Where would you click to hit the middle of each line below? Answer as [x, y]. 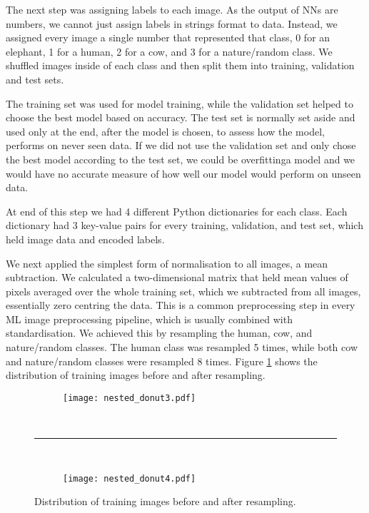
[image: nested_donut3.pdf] [130, 398]
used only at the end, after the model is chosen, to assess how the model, [165, 131]
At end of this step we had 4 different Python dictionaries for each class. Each [177, 211]
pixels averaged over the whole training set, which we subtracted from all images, [183, 291]
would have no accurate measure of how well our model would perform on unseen [183, 173]
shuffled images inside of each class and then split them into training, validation [180, 65]
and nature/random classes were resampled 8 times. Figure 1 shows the [162, 361]
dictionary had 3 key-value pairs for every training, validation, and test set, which [184, 225]
